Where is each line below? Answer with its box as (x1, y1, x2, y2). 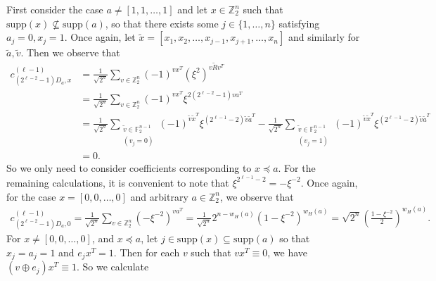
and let (177, 2, 208, 16)
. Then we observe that (20, 45, 120, 60)
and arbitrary (130, 189, 188, 204)
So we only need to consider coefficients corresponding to (6, 161, 252, 175)
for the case (6, 189, 56, 204)
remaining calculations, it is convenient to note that (6, 175, 229, 189)
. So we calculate (76, 259, 149, 274)
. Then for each (113, 244, 180, 259)
